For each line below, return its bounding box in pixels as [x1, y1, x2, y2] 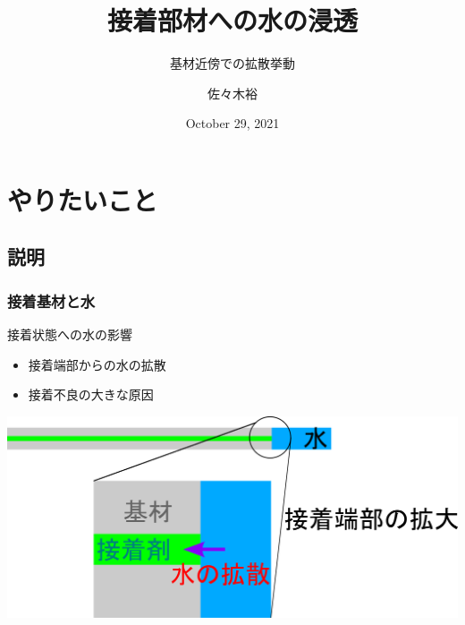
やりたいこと [7, 181, 158, 218]
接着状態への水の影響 [7, 325, 132, 344]
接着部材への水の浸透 [106, 2, 358, 39]
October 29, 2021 [185, 114, 280, 133]
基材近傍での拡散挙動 [170, 54, 295, 73]
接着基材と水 [7, 289, 96, 312]
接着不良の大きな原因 [28, 385, 154, 404]
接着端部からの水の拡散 [28, 355, 166, 373]
